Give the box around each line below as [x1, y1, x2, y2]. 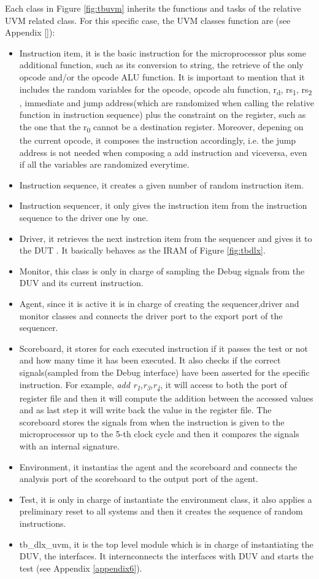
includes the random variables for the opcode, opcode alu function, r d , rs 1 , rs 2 [19, 82, 312, 97]
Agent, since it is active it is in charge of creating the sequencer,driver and [19, 297, 299, 309]
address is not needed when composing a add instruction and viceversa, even [19, 146, 307, 158]
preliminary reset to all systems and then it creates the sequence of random [19, 505, 303, 518]
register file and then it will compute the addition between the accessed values [19, 391, 313, 404]
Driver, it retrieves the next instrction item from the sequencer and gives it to [19, 231, 312, 244]
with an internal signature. [19, 440, 120, 452]
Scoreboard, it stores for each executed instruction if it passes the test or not [19, 341, 308, 354]
